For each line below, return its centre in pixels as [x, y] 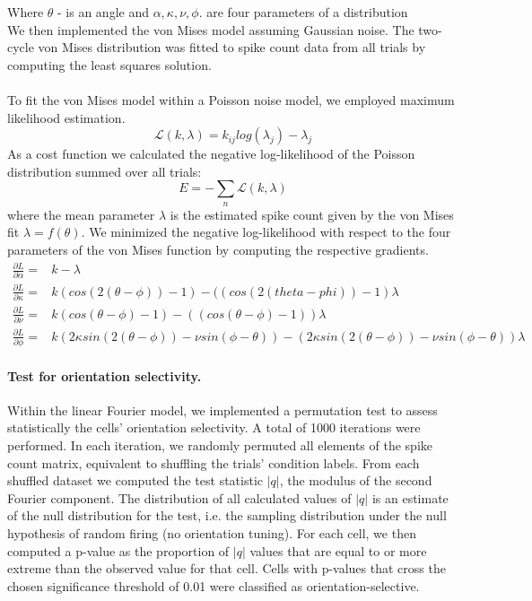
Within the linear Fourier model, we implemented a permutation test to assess [222, 409]
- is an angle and [103, 12]
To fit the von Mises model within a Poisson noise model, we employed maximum [231, 99]
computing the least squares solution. [109, 64]
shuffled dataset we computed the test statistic [135, 480]
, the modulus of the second [356, 480]
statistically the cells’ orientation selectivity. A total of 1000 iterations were [214, 427]
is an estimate [410, 497]
